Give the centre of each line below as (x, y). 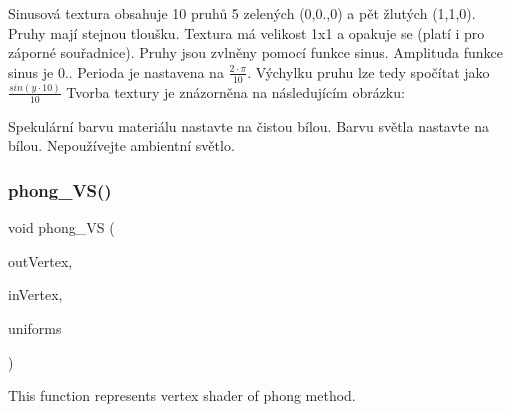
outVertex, (40, 260)
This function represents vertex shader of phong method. (182, 395)
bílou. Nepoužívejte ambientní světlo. (121, 145)
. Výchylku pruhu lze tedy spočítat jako (368, 71)
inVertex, (35, 294)
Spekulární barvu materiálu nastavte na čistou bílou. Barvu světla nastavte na (248, 125)
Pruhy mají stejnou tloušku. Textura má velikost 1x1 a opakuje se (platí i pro (246, 32)
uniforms (35, 328)
